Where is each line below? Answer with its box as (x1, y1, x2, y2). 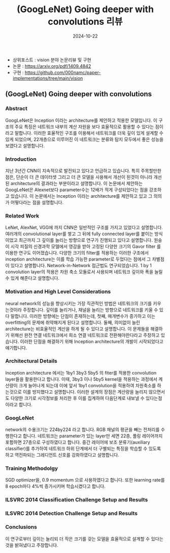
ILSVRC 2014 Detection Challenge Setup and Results (5, 510, 138, 517)
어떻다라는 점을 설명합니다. (10, 199, 64, 205)
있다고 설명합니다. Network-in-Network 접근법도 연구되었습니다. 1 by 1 (10, 263, 152, 269)
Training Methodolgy (5, 465, 58, 472)
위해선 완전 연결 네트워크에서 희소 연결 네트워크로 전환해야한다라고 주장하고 (10, 332, 160, 338)
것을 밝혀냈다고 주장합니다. (5, 542, 58, 548)
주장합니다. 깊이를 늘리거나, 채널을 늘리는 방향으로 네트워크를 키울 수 (22, 307, 158, 313)
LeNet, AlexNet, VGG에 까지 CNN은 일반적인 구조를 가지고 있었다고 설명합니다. (5, 225, 163, 231)
